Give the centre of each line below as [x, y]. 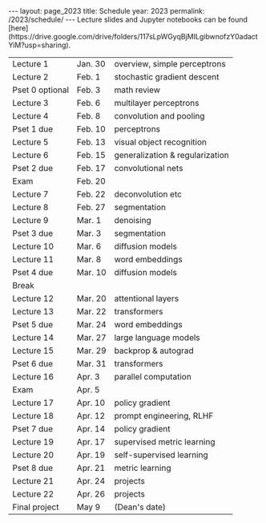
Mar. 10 [91, 272]
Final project [36, 507]
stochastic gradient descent [167, 77]
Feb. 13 [91, 142]
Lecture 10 [33, 246]
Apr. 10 [91, 403]
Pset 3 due [33, 233]
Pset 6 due [33, 364]
